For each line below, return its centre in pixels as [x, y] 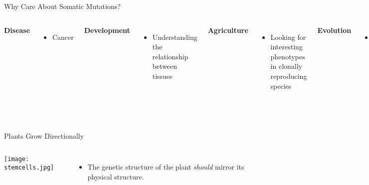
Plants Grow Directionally [44, 136]
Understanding [175, 37]
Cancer [63, 37]
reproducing [289, 76]
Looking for [288, 37]
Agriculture [228, 30]
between [165, 66]
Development [107, 30]
